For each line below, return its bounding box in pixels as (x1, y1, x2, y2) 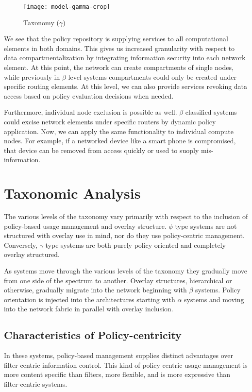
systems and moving (184, 294, 244, 304)
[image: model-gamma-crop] (23, 3, 110, 10)
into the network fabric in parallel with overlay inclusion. (4, 304, 173, 314)
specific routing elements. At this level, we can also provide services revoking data (4, 81, 248, 91)
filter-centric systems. (4, 379, 67, 389)
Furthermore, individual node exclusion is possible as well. (4, 107, 177, 117)
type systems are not (175, 221, 237, 231)
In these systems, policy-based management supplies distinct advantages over (4, 350, 234, 360)
